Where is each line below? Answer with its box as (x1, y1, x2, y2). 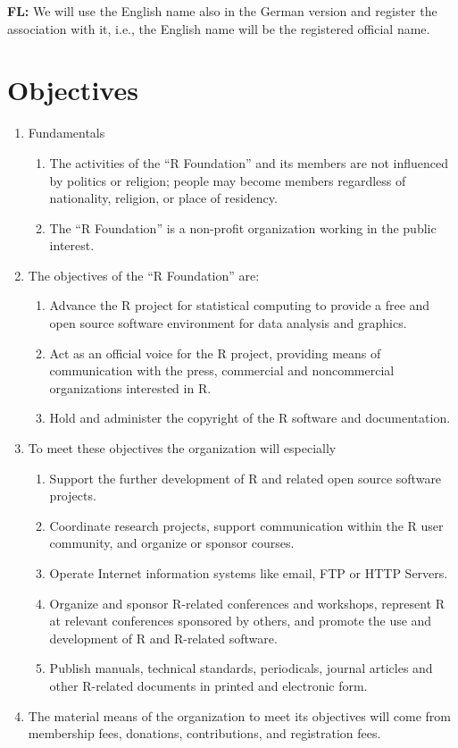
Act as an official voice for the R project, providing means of (49, 343, 381, 362)
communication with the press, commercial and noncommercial (49, 361, 395, 380)
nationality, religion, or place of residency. (49, 189, 278, 207)
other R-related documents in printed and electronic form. (49, 676, 368, 694)
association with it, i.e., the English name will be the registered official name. (7, 19, 430, 38)
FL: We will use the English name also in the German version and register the (7, 2, 437, 20)
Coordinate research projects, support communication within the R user (49, 516, 444, 534)
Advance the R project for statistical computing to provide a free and (49, 296, 430, 315)
